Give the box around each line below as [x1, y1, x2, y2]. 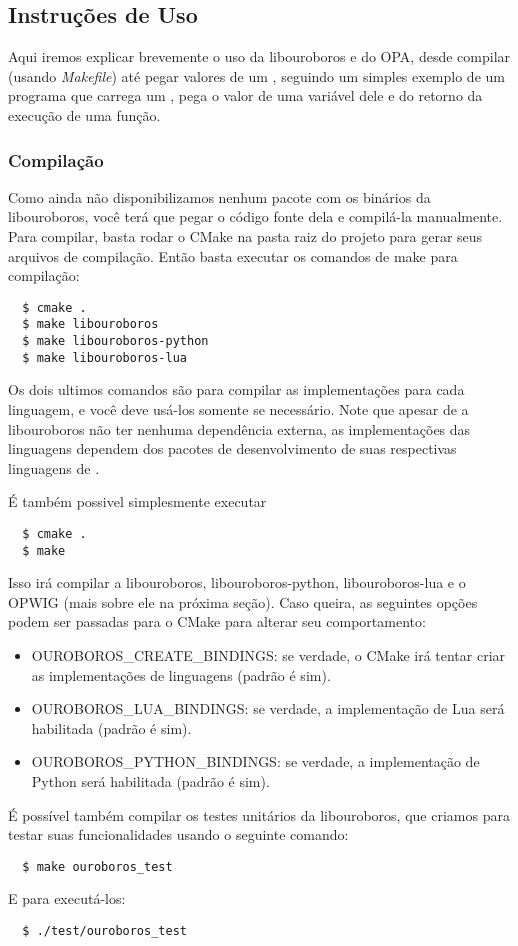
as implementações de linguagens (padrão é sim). [31, 664, 331, 685]
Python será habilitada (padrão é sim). [31, 771, 270, 792]
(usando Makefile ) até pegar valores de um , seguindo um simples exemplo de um [8, 65, 505, 86]
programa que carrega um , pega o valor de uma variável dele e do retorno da [8, 85, 483, 106]
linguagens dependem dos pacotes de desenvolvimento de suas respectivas [8, 438, 457, 459]
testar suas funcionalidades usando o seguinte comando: [8, 824, 349, 845]
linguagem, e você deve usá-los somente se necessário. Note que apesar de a [8, 398, 469, 419]
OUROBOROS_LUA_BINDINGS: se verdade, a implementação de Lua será [31, 698, 505, 719]
